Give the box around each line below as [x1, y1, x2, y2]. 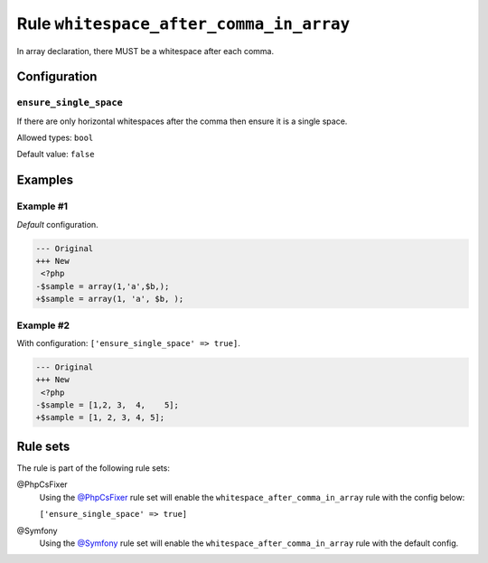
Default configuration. [16, 219, 99, 230]
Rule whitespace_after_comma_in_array [16, 14, 351, 33]
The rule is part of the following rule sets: [16, 462, 171, 474]
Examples [16, 173, 74, 188]
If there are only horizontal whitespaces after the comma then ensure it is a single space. [16, 116, 348, 127]
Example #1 [16, 200, 68, 212]
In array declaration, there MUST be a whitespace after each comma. [16, 45, 275, 56]
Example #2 [16, 319, 70, 332]
